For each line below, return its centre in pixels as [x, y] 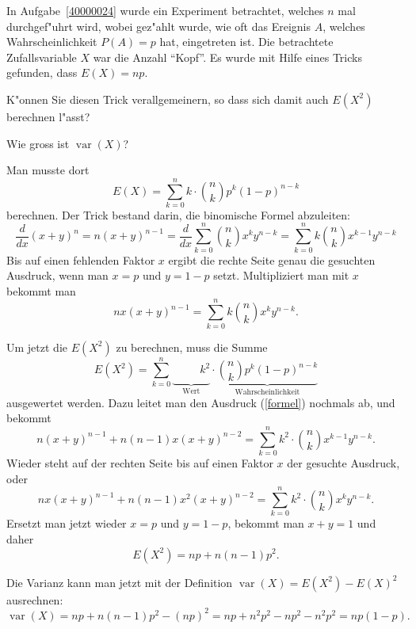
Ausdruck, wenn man [57, 275]
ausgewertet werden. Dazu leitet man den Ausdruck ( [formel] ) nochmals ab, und [201, 402]
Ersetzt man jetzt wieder [67, 523]
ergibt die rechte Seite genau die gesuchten [272, 259]
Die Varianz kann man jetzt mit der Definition [120, 582]
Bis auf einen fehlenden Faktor [81, 259]
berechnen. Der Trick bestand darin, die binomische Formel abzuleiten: [178, 214]
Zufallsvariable [42, 57]
